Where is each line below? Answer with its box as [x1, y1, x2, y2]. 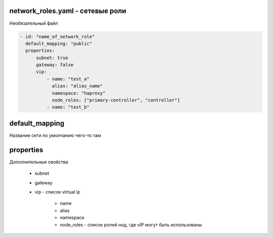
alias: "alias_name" [52, 83, 103, 89]
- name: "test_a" [46, 76, 89, 82]
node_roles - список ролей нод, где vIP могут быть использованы [60, 221, 202, 227]
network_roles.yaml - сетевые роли [9, 7, 126, 15]
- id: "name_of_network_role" [20, 33, 95, 39]
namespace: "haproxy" [52, 90, 106, 96]
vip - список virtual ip [34, 188, 80, 195]
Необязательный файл [9, 20, 58, 26]
